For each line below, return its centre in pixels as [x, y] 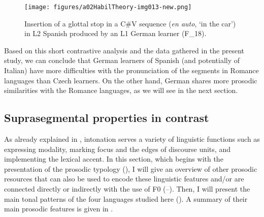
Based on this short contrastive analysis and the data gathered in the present [124, 50]
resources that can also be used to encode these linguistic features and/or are [124, 179]
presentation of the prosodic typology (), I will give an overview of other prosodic [131, 168]
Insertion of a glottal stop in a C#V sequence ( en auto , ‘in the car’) [130, 23]
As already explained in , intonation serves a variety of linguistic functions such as [132, 139]
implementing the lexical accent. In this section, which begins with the [114, 159]
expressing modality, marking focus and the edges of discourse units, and [117, 149]
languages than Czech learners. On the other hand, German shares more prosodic [131, 80]
